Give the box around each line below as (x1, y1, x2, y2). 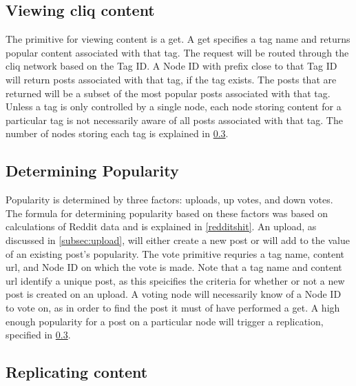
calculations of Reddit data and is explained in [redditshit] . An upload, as (6, 219, 317, 234)
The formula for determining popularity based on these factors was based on (6, 205, 328, 220)
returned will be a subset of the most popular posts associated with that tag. (6, 85, 331, 100)
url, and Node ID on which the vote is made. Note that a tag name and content (6, 260, 342, 274)
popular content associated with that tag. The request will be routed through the (6, 45, 349, 59)
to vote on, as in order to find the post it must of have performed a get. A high (6, 300, 340, 314)
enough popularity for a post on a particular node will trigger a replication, (6, 314, 324, 328)
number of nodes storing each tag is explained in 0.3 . (6, 126, 229, 141)
